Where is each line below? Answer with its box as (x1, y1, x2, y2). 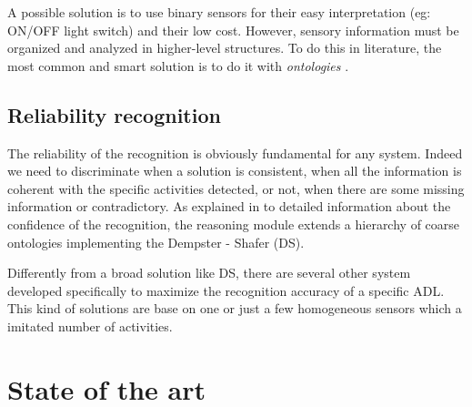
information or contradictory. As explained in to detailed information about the (7, 197, 451, 216)
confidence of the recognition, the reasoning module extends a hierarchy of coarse (7, 214, 460, 233)
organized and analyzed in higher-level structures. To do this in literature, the (7, 38, 442, 57)
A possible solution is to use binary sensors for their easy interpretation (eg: (7, 3, 431, 21)
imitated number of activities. (7, 316, 173, 335)
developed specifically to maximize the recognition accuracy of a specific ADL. (7, 280, 445, 300)
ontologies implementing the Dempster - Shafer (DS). (7, 232, 305, 251)
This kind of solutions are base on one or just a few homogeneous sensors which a (7, 299, 462, 318)
